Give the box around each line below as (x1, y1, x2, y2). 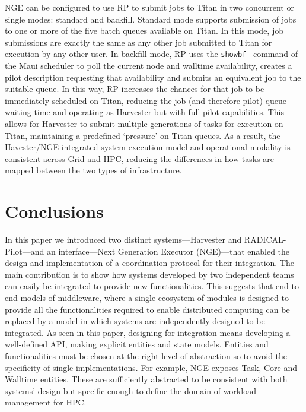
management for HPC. (5, 396, 87, 408)
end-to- (276, 280, 302, 292)
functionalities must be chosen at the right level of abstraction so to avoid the (5, 350, 288, 362)
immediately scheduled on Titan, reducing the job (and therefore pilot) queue (5, 94, 287, 106)
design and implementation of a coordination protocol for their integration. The (5, 256, 294, 269)
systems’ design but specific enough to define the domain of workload (5, 384, 256, 397)
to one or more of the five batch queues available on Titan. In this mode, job (5, 24, 283, 37)
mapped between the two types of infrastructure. (5, 164, 182, 176)
